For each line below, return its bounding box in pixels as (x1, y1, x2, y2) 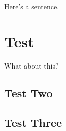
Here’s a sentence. (4, 1, 59, 11)
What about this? (4, 60, 59, 71)
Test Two (4, 85, 53, 101)
